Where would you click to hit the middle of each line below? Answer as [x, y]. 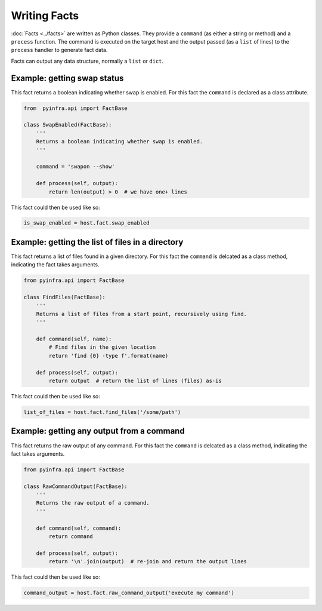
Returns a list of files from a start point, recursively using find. [142, 314]
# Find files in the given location [102, 347]
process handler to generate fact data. [59, 50]
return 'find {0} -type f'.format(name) [109, 356]
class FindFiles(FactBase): [64, 297]
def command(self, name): [74, 339]
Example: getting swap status [67, 78]
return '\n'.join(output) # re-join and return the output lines [148, 562]
